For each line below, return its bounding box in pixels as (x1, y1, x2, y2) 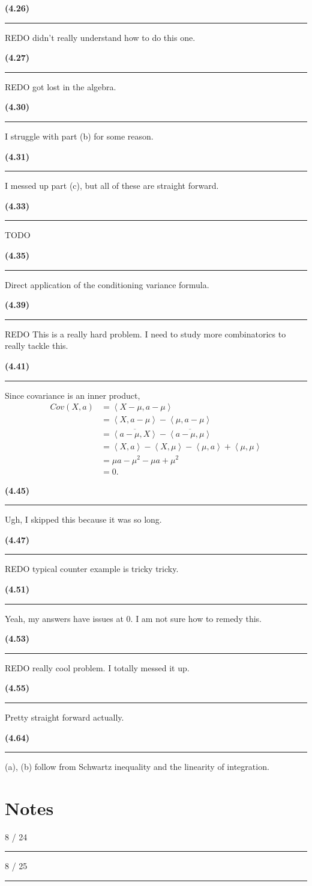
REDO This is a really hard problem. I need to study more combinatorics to (5, 327, 286, 340)
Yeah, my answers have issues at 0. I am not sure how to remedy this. (5, 612, 262, 624)
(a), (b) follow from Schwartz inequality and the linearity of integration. (5, 760, 269, 773)
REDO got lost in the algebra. (5, 80, 116, 93)
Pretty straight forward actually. (5, 710, 124, 723)
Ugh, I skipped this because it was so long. (5, 513, 162, 526)
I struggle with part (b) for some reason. (5, 129, 154, 142)
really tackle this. (5, 339, 68, 352)
